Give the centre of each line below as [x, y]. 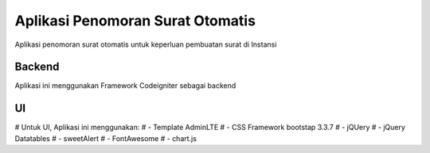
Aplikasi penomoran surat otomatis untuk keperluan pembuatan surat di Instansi [146, 44]
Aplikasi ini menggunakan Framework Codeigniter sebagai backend [125, 86]
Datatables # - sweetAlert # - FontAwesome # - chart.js [106, 138]
